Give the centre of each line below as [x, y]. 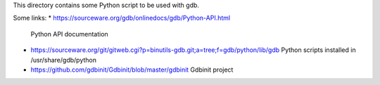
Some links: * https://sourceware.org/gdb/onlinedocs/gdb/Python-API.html [122, 18]
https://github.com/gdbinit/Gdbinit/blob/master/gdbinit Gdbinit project [132, 70]
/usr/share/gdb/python [64, 60]
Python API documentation [69, 34]
